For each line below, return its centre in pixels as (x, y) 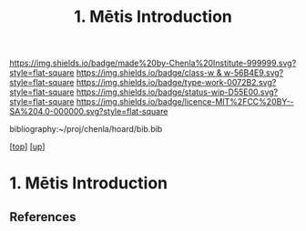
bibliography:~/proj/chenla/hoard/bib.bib (86, 129)
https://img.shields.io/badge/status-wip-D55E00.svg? (177, 92)
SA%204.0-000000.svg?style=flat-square (89, 112)
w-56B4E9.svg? (254, 73)
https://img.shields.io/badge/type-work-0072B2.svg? (176, 83)
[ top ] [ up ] (27, 146)
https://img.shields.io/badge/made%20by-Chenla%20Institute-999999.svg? (153, 63)
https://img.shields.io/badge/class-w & (149, 73)
